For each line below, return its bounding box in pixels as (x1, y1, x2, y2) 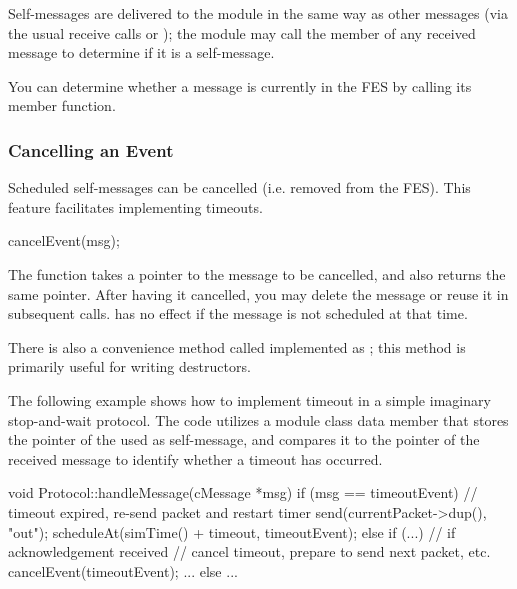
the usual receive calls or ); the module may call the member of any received (8, 22, 476, 43)
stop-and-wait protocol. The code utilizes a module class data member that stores (8, 409, 509, 430)
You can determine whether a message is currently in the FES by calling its (8, 75, 472, 96)
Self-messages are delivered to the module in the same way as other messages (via (8, 3, 508, 23)
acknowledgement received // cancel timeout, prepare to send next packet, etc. (8, 541, 491, 562)
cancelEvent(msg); (8, 230, 120, 251)
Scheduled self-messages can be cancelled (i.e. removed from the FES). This (8, 177, 471, 198)
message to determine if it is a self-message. (8, 42, 275, 63)
